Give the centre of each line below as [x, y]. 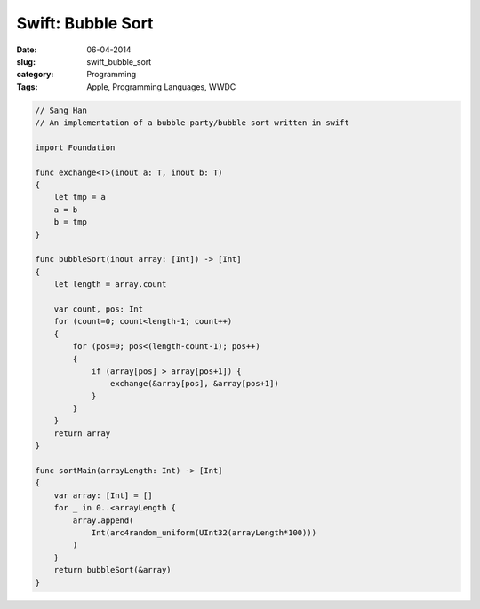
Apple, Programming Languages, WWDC [161, 87]
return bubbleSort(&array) [113, 570]
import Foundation [75, 147]
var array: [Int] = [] [103, 495]
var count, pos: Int [99, 309]
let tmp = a [80, 197]
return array [82, 433]
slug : [26, 61]
